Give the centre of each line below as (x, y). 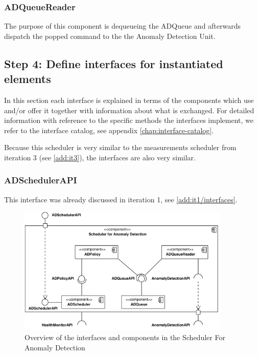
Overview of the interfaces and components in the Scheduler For (125, 337)
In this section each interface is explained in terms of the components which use (129, 100)
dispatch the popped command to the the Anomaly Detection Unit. (110, 36)
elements (28, 79)
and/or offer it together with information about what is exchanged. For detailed (129, 110)
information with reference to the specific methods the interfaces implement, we (129, 120)
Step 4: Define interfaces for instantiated (114, 63)
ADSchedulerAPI (41, 180)
